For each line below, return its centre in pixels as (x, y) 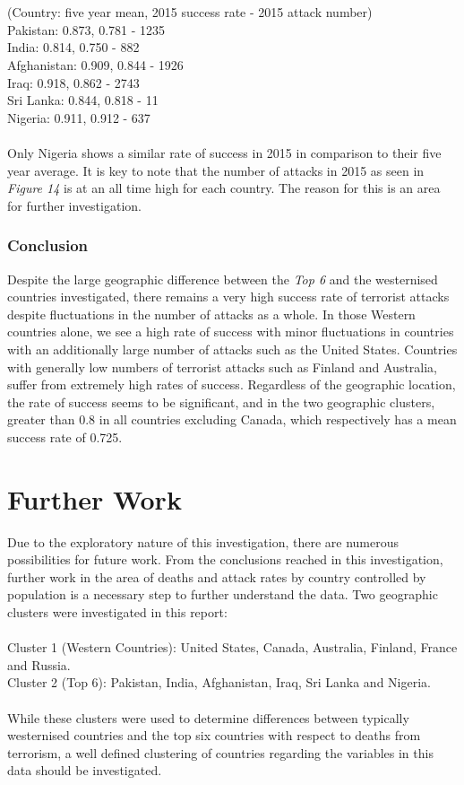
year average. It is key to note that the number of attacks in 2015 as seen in (216, 170)
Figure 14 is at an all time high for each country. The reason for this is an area (224, 188)
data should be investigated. (85, 770)
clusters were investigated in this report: (117, 611)
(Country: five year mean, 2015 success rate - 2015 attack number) (190, 12)
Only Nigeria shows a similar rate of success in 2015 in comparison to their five (224, 152)
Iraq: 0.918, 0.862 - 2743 (73, 82)
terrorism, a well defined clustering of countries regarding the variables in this (220, 752)
